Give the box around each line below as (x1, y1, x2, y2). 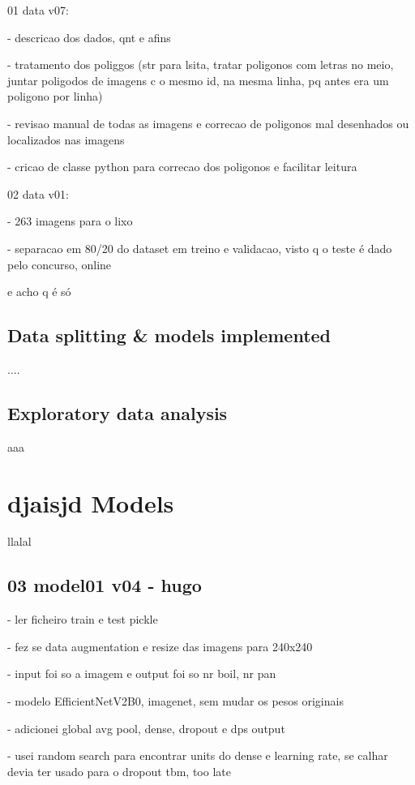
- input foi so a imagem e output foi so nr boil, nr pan (7, 665, 276, 682)
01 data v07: (7, 2, 69, 18)
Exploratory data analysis (7, 400, 228, 425)
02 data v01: (7, 185, 69, 202)
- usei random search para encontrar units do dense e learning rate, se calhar (7, 747, 388, 764)
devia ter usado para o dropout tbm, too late (7, 762, 231, 779)
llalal (7, 533, 32, 550)
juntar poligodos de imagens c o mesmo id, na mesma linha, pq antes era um (7, 71, 389, 88)
